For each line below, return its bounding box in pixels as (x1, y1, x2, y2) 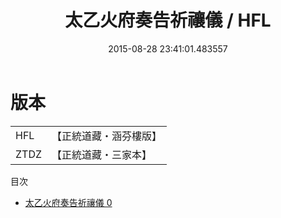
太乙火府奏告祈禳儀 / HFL (64, 9, 272, 32)
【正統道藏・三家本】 (51, 147, 153, 161)
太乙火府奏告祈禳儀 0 (24, 196, 113, 208)
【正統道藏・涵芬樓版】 (51, 129, 163, 143)
